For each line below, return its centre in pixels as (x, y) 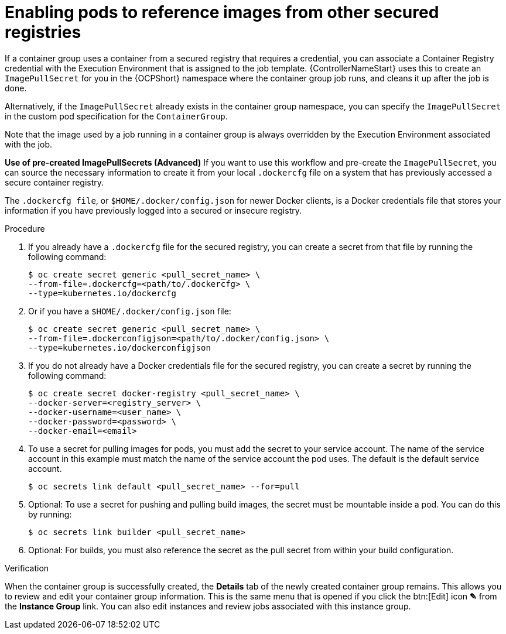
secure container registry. (54, 182)
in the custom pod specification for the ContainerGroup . (116, 116)
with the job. (28, 144)
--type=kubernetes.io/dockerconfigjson (119, 347)
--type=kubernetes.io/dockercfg (102, 293)
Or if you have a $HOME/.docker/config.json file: (130, 311)
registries (43, 32)
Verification (27, 568)
